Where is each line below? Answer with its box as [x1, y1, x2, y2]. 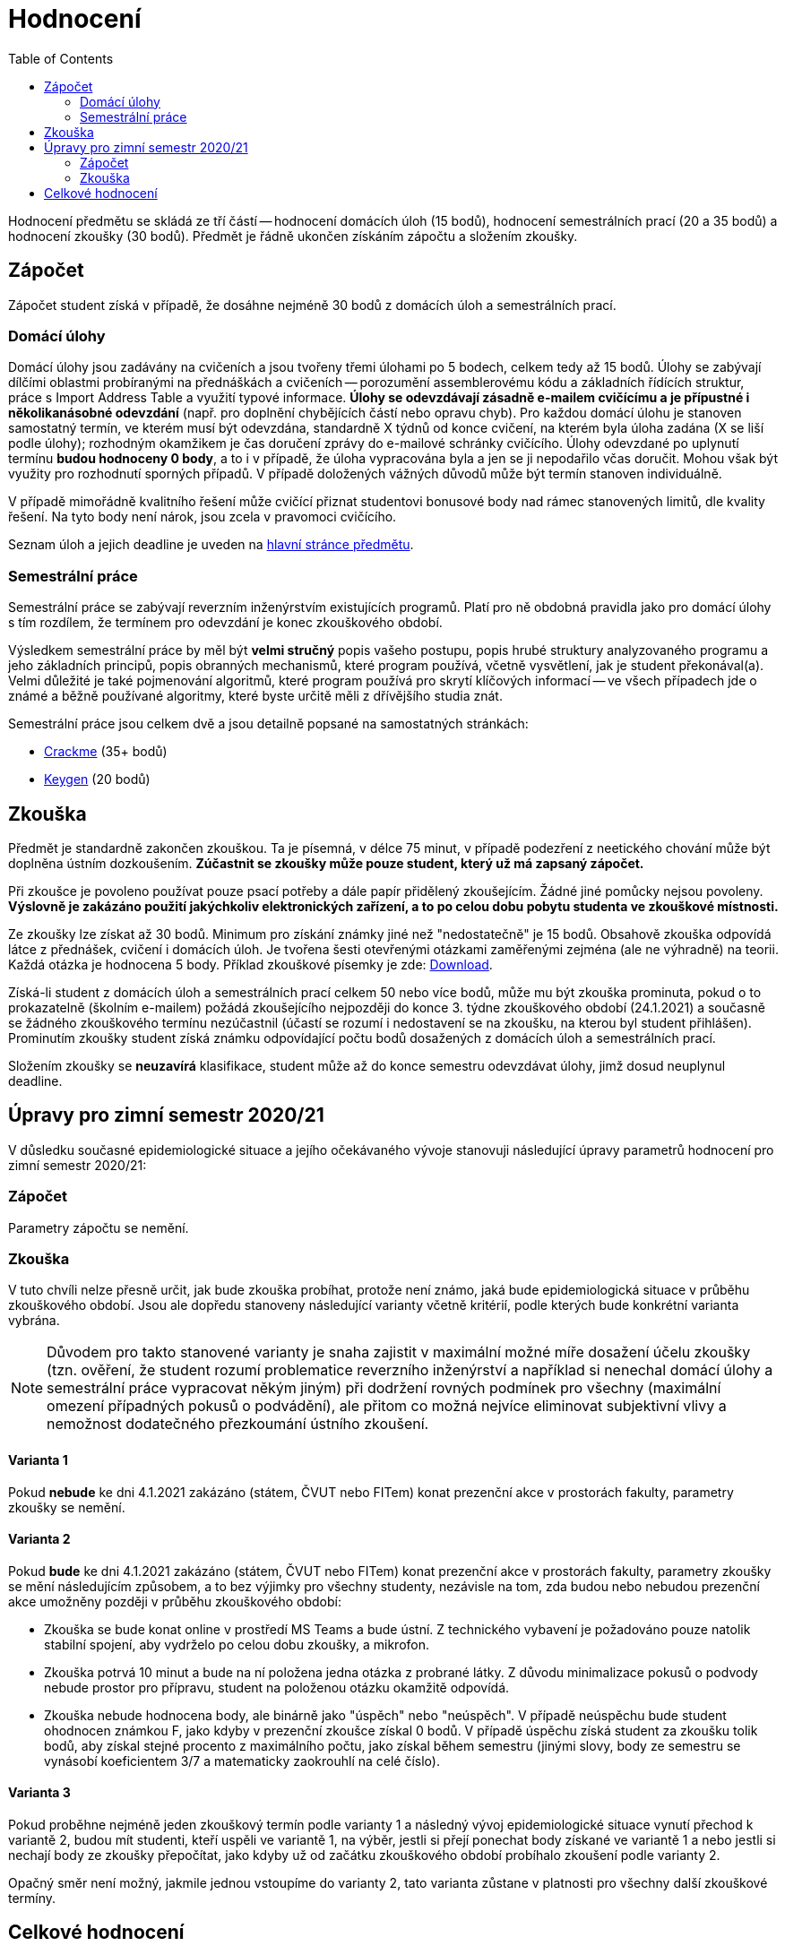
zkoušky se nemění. [8, 1499, 125, 1515]
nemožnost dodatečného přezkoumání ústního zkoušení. [47, 1415, 429, 1434]
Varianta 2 [8, 1531, 71, 1547]
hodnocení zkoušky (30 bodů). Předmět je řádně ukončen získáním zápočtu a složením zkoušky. [8, 228, 578, 244]
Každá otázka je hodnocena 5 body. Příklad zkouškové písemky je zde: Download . [8, 956, 493, 972]
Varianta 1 [8, 1451, 68, 1468]
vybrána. [8, 1313, 60, 1329]
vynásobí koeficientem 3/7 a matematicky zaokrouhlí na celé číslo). [44, 1752, 440, 1769]
